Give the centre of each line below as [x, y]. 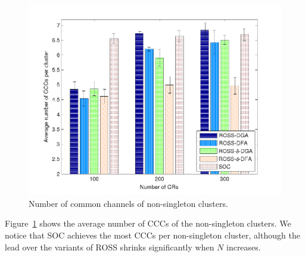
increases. [243, 247]
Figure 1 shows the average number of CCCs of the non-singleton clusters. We [148, 223]
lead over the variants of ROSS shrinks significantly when [110, 247]
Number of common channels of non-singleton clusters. [128, 203]
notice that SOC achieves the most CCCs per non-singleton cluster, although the [152, 235]
